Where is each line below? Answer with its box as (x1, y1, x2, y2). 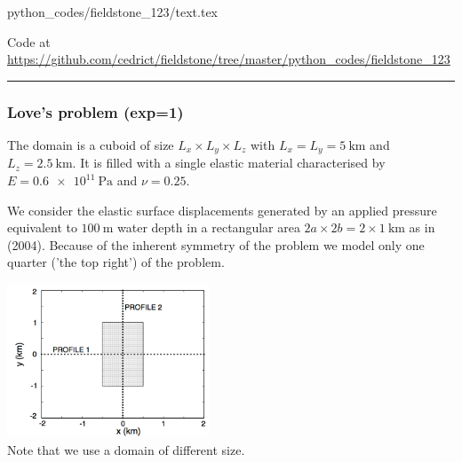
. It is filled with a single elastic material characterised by (72, 153, 386, 172)
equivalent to (7, 218, 77, 237)
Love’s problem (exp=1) (7, 100, 184, 122)
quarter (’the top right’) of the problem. (7, 253, 225, 271)
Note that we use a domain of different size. (7, 441, 245, 459)
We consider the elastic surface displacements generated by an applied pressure (7, 200, 437, 219)
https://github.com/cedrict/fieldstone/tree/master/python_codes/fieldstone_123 (7, 50, 450, 68)
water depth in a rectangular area (117, 218, 300, 237)
